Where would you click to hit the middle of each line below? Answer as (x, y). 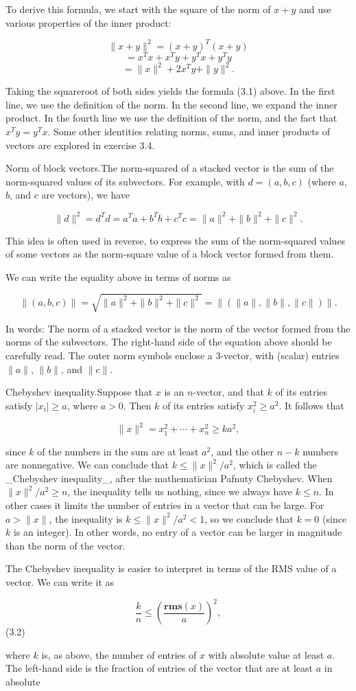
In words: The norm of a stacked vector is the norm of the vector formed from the (178, 328)
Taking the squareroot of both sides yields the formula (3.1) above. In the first (170, 91)
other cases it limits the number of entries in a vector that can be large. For (165, 505)
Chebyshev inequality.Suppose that (79, 392)
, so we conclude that (249, 518)
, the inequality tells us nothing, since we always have (180, 491)
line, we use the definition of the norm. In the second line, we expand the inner (171, 104)
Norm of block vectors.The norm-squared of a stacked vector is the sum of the (170, 168)
